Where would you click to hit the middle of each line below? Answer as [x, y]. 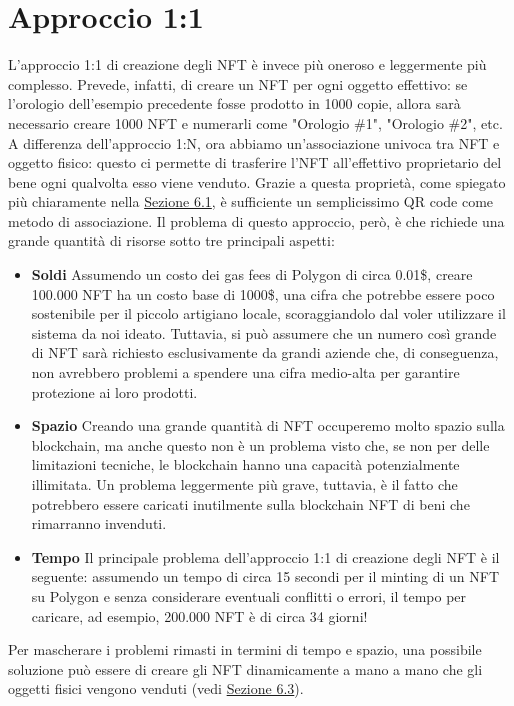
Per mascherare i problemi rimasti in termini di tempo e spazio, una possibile [245, 649]
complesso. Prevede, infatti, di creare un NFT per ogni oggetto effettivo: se [238, 83]
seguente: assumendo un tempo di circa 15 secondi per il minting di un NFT [265, 576]
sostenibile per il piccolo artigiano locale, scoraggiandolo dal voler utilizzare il [268, 313]
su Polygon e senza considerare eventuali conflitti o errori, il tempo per [249, 595]
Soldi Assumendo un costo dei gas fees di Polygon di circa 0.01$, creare [252, 274]
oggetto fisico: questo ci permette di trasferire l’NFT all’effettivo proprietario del [255, 162]
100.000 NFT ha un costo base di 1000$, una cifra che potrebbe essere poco [263, 293]
